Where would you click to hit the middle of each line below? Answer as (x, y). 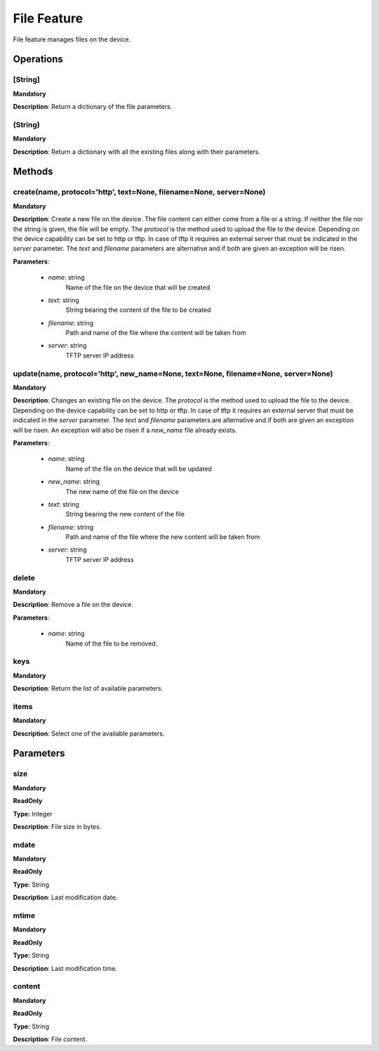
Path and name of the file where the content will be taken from (156, 333)
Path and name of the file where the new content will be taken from (163, 537)
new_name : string (74, 482)
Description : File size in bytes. (57, 826)
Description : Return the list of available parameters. (88, 688)
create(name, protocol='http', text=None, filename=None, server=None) (139, 192)
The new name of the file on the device (122, 491)
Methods (33, 172)
